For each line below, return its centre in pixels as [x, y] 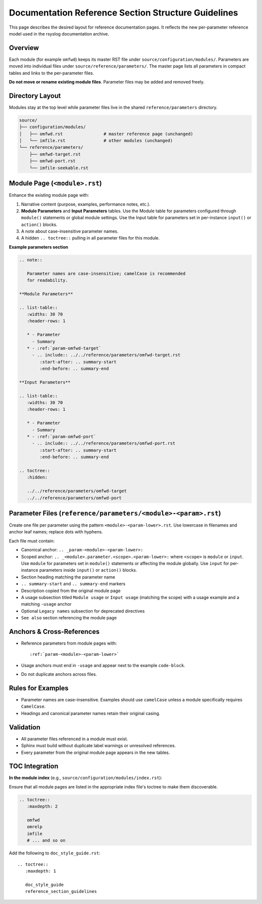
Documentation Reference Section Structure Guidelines [123, 13]
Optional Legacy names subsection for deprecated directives [83, 611]
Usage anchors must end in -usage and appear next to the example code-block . [103, 665]
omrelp [35, 827]
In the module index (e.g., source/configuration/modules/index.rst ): [86, 778]
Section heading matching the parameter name [68, 577]
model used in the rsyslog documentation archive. [59, 34]
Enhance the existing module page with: [49, 195]
